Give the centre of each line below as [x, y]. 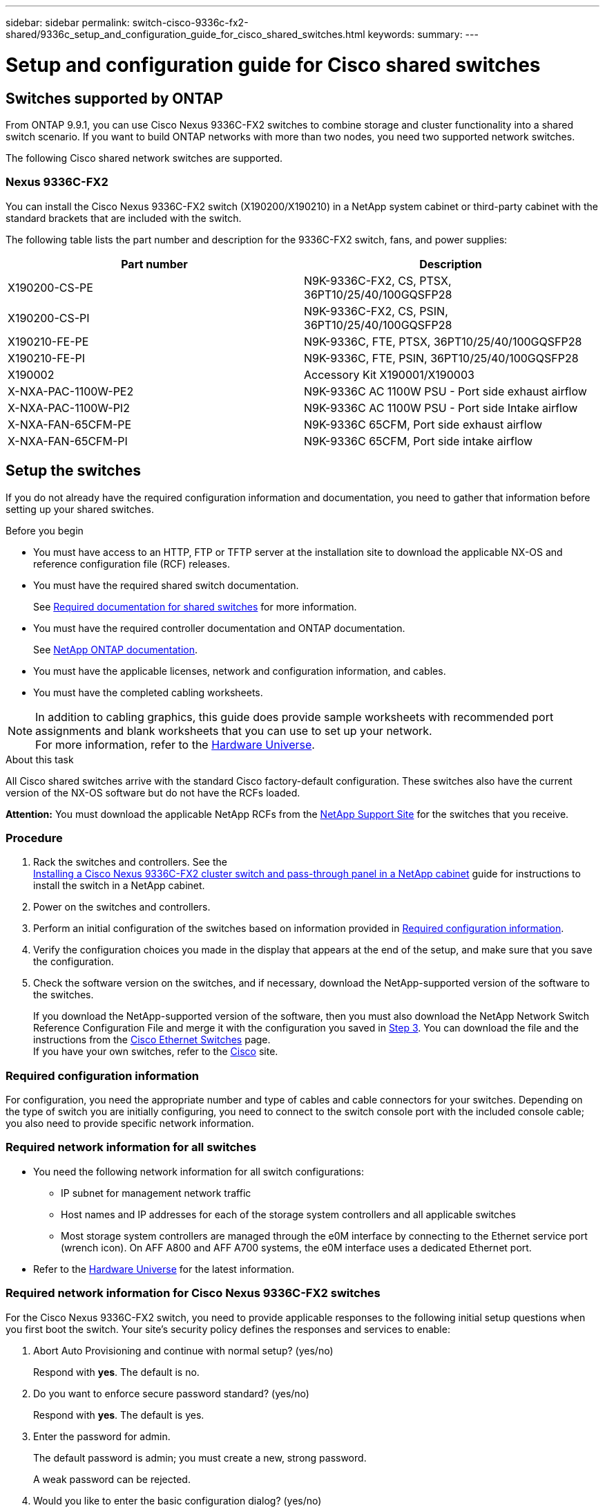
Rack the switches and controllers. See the [130, 862]
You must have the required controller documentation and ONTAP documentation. [219, 628]
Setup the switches [74, 471]
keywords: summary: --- [423, 34]
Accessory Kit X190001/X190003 [389, 374]
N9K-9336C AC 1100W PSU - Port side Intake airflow [441, 408]
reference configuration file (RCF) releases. [132, 563]
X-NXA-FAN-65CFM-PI [68, 441]
